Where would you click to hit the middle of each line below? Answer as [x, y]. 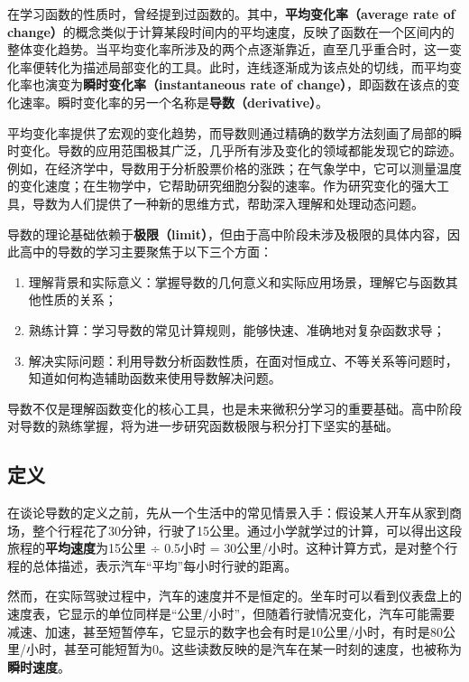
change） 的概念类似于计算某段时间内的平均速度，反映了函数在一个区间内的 [231, 31]
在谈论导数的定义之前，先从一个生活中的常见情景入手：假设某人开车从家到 [228, 513]
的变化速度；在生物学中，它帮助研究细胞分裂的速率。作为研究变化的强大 [222, 186]
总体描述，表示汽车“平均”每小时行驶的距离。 [165, 565]
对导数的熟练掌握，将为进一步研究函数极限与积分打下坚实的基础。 [203, 426]
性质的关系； [79, 299]
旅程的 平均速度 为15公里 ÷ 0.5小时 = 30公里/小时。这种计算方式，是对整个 [226, 548]
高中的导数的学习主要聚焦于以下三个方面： [146, 252]
